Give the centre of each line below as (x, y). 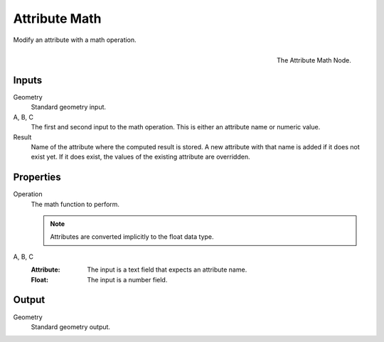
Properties (37, 177)
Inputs (28, 80)
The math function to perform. (75, 204)
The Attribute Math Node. (314, 60)
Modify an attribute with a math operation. (75, 40)
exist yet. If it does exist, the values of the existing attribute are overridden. (140, 157)
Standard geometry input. (69, 107)
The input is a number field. (127, 279)
